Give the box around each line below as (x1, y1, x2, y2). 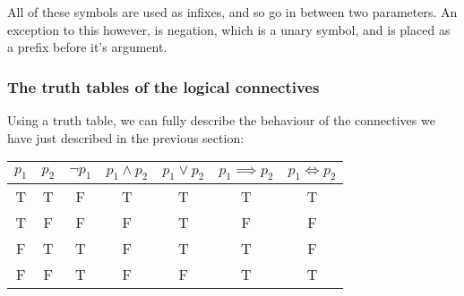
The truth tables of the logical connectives (7, 75, 320, 97)
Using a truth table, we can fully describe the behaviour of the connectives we (7, 111, 435, 129)
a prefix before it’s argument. (7, 38, 168, 56)
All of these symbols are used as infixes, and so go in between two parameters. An (7, 3, 458, 21)
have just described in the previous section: (7, 128, 245, 147)
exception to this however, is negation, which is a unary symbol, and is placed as (7, 20, 451, 38)
